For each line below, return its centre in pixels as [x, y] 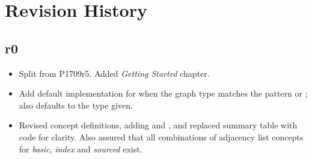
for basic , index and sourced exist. [81, 148]
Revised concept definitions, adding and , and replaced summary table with [158, 125]
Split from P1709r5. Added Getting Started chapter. [114, 73]
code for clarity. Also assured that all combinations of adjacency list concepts [161, 136]
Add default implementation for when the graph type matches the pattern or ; [163, 93]
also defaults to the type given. [76, 105]
